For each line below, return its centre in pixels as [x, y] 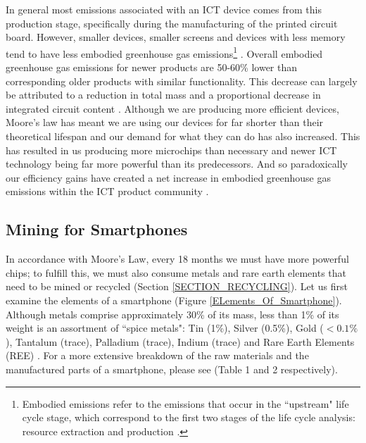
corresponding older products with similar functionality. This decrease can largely [182, 81]
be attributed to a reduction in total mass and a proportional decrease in [163, 95]
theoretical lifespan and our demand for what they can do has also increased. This [183, 136]
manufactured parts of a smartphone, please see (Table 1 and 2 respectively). [172, 369]
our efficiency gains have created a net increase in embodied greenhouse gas [169, 177]
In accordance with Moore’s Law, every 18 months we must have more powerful [177, 259]
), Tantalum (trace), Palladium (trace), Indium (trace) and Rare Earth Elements [180, 341]
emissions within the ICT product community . [107, 191]
